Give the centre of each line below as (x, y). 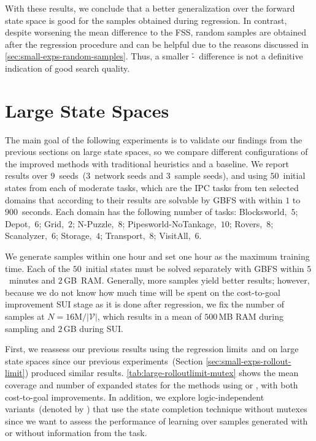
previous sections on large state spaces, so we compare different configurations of (156, 152)
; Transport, (123, 236)
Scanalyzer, (26, 236)
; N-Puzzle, (93, 223)
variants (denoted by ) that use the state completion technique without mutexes (156, 409)
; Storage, (74, 236)
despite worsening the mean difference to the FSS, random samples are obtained (156, 32)
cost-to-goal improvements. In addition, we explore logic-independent (135, 397)
